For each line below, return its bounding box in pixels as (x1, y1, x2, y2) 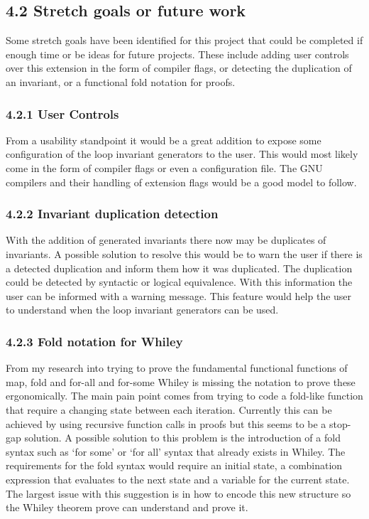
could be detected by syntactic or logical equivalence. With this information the (6, 274, 353, 289)
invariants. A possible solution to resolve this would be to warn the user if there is (6, 246, 363, 261)
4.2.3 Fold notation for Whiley (6, 332, 183, 350)
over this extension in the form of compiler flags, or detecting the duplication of (6, 60, 352, 75)
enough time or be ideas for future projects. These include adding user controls (6, 46, 349, 61)
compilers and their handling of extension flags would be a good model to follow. (6, 174, 357, 189)
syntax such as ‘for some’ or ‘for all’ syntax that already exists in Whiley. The (6, 444, 346, 459)
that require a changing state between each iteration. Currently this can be (6, 402, 332, 417)
